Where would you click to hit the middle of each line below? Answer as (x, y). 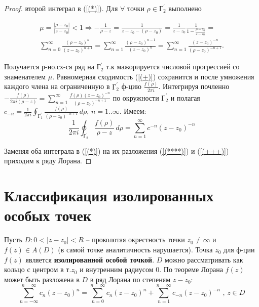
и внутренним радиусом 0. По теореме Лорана (151, 269)
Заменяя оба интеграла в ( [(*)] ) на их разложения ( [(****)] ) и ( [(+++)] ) (117, 150)
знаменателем (25, 76)
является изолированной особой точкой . (90, 259)
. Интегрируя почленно (194, 86)
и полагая (185, 97)
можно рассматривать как (204, 259)
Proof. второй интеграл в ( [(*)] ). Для (61, 8)
